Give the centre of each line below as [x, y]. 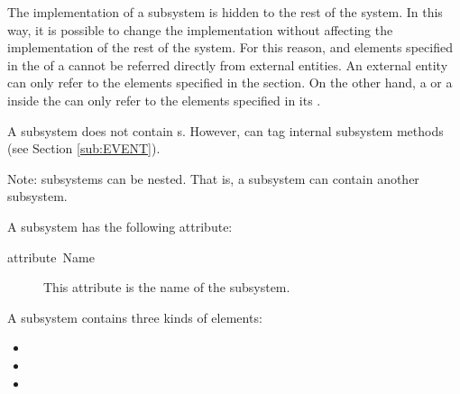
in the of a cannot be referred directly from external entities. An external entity [228, 64]
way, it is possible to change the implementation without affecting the [200, 29]
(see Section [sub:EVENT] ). [84, 148]
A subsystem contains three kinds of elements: [135, 317]
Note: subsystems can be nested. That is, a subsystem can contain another [213, 178]
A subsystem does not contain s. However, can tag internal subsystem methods [225, 130]
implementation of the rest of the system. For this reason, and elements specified [230, 47]
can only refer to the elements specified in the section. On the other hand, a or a [230, 82]
